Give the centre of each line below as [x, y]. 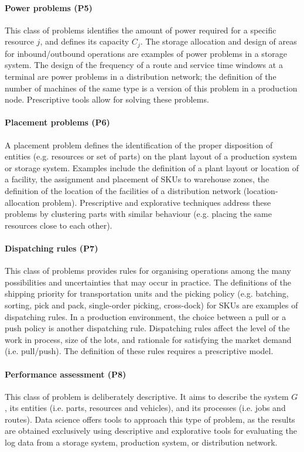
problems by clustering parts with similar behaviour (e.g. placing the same [138, 214]
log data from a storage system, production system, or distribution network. [141, 442]
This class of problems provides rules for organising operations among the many [148, 271]
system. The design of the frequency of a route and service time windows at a [144, 65]
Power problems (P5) [49, 7]
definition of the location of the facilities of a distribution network [123, 190]
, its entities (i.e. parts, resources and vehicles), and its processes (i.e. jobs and [145, 408]
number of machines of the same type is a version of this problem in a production [151, 88]
